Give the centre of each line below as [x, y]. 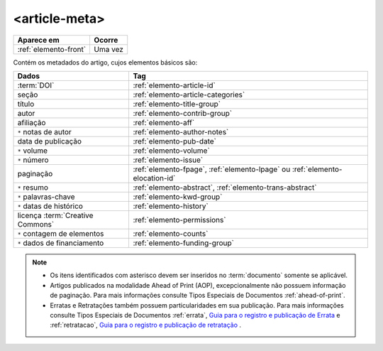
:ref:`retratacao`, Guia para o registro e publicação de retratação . [145, 325]
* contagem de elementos [61, 233]
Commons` [36, 224]
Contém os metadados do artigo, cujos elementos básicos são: [105, 62]
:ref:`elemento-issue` [168, 160]
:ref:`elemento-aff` [164, 122]
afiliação [32, 122]
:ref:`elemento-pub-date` [174, 141]
